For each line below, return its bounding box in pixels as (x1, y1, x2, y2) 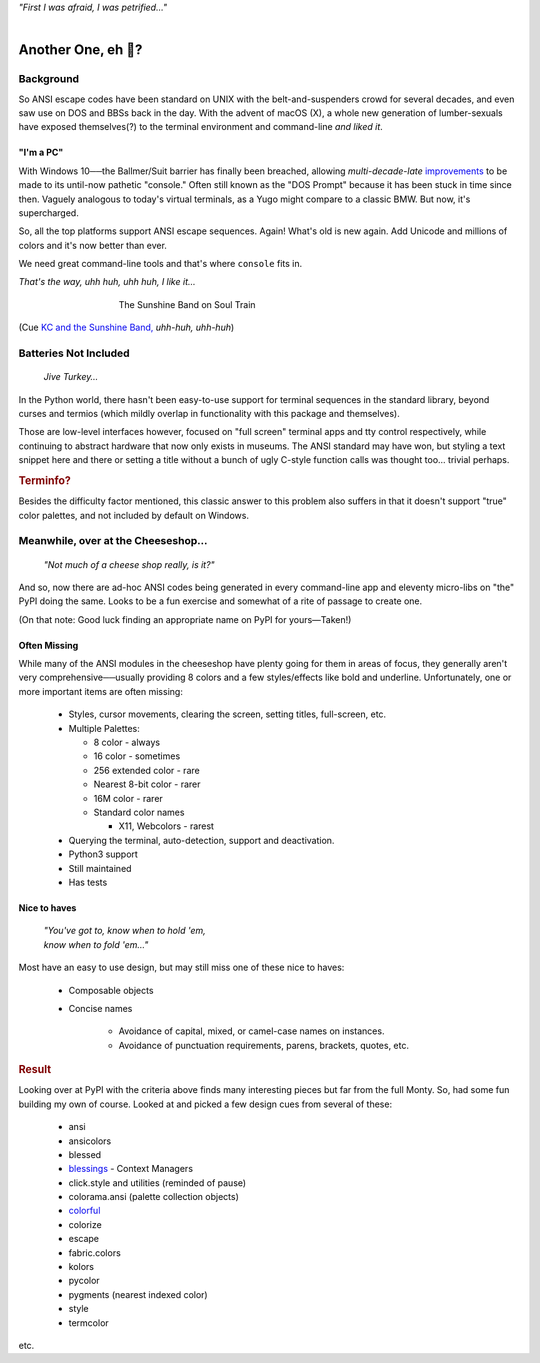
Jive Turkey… (43, 371, 99, 383)
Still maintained (68, 862, 132, 874)
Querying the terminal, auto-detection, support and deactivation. (68, 834, 335, 846)
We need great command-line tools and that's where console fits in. (18, 258, 303, 270)
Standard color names (93, 806, 185, 818)
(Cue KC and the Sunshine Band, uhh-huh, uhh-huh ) (18, 321, 235, 334)
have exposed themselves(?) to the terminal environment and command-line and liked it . (18, 121, 384, 133)
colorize (68, 1218, 102, 1230)
